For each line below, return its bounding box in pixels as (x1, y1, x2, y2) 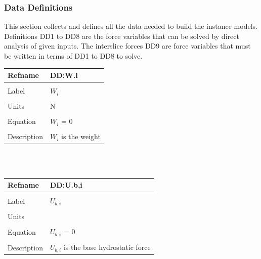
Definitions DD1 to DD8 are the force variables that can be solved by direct (4, 30, 239, 41)
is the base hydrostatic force (63, 242, 151, 252)
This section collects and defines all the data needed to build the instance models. (4, 21, 257, 31)
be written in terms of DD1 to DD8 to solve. (4, 51, 143, 61)
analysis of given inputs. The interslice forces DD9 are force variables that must (4, 40, 251, 51)
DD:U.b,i (50, 180, 82, 190)
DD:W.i (50, 70, 78, 80)
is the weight (61, 131, 101, 142)
